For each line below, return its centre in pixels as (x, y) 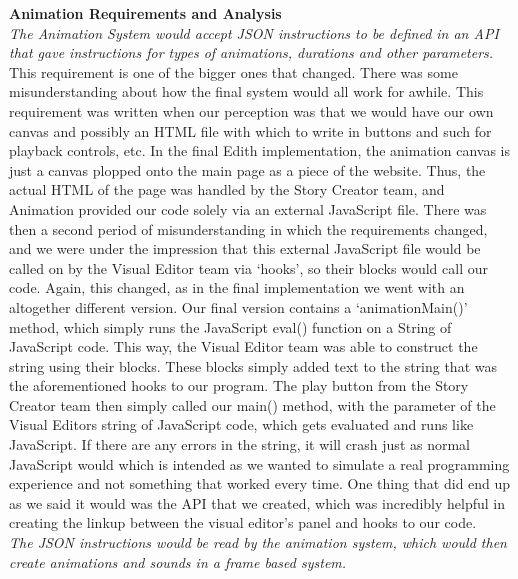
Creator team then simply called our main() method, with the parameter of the (252, 404)
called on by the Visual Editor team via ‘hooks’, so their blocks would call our (248, 267)
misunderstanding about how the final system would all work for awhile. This (246, 91)
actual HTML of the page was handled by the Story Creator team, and (227, 189)
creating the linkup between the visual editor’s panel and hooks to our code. (243, 522)
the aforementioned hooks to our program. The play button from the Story (239, 385)
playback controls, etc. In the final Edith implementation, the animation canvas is (259, 150)
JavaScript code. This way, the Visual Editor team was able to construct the (243, 346)
